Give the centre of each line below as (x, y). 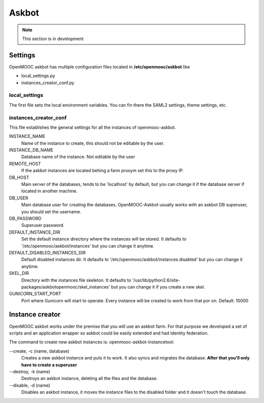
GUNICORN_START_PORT (35, 294)
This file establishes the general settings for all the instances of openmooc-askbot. (92, 127)
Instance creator (35, 315)
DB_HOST (19, 177)
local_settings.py (38, 76)
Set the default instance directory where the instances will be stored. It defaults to (104, 239)
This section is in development (53, 39)
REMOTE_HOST (25, 163)
